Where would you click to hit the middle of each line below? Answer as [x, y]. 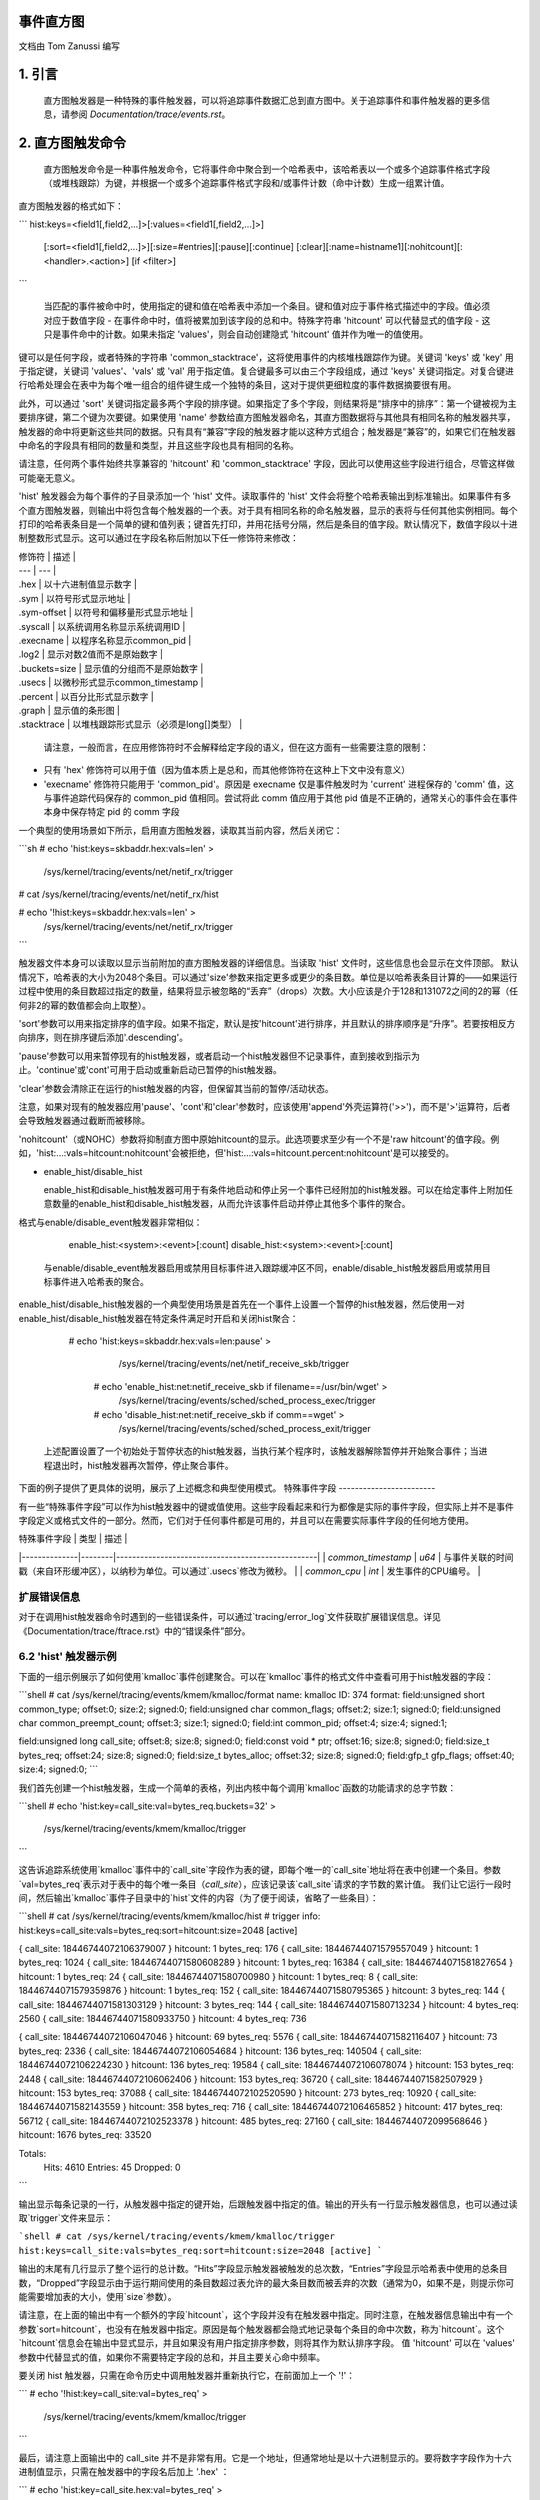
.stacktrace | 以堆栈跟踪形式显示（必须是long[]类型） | [130, 724]
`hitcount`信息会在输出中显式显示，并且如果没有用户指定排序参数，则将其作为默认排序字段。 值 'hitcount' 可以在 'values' [266, 2343]
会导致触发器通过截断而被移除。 [84, 1121]
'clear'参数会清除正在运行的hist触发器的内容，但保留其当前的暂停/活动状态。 [176, 1088]
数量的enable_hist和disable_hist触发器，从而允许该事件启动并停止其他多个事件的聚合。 [231, 1204]
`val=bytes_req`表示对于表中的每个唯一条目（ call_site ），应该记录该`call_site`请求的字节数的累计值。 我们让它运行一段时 [265, 1884]
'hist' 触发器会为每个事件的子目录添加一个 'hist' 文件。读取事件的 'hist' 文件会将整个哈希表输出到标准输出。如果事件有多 [265, 496]
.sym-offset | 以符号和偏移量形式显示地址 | [106, 612]
